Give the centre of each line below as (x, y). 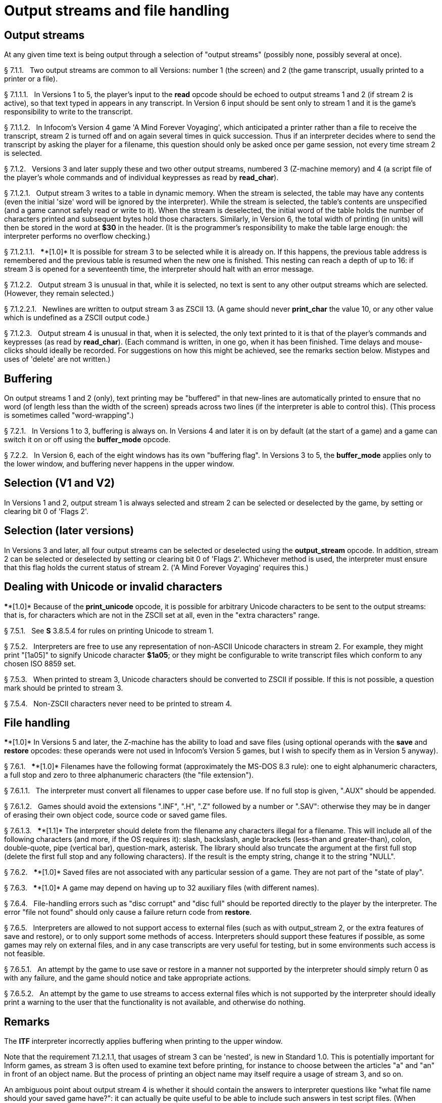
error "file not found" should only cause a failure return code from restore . (128, 912)
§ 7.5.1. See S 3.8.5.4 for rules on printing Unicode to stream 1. (109, 630)
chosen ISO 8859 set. (40, 663)
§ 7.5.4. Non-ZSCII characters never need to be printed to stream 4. (118, 703)
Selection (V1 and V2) (60, 483)
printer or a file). (31, 79)
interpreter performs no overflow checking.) (77, 236)
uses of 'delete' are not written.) (57, 359)
